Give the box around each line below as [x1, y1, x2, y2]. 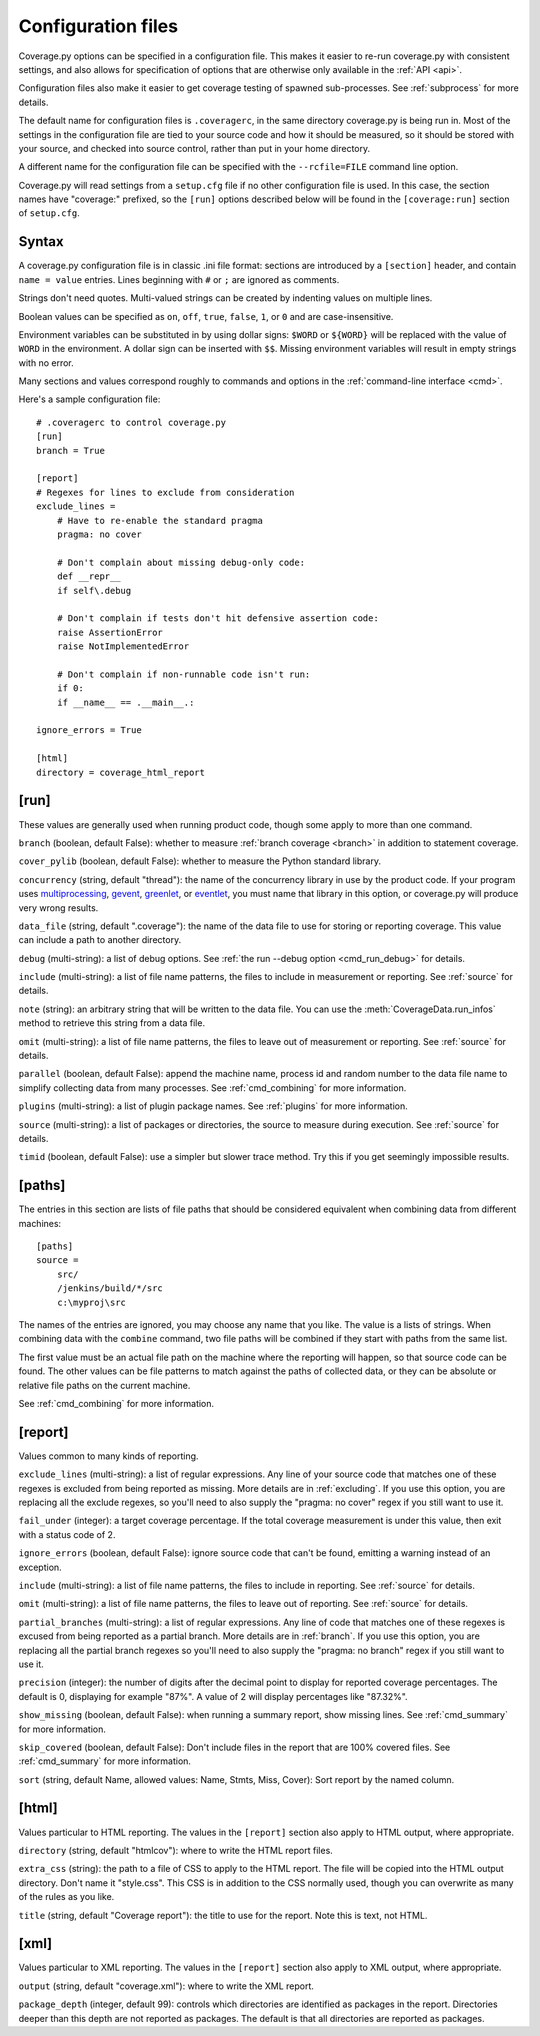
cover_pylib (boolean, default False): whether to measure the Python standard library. [18, 855, 382, 867]
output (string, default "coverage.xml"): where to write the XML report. [18, 1980, 315, 1992]
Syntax [18, 233, 64, 250]
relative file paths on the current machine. [18, 1379, 191, 1391]
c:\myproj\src [56, 1296, 127, 1308]
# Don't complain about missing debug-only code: [56, 556, 305, 568]
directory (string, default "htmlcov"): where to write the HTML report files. [18, 1844, 334, 1856]
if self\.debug [56, 585, 132, 596]
